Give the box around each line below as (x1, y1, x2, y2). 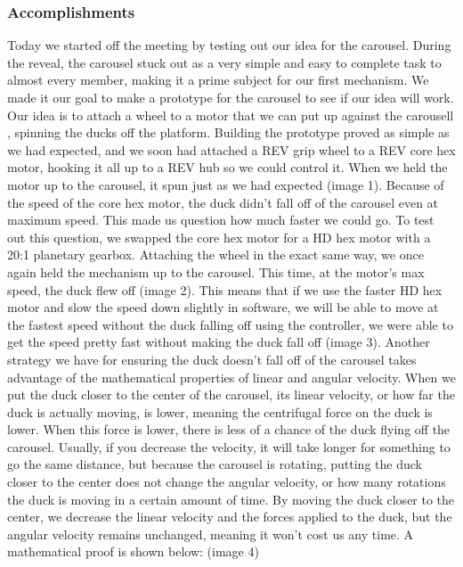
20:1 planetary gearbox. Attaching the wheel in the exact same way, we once (7, 245, 424, 264)
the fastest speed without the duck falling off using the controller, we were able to (7, 315, 453, 333)
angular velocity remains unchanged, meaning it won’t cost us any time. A (7, 524, 414, 543)
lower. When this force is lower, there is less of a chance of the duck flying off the (7, 420, 451, 439)
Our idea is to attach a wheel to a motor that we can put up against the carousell (7, 105, 454, 124)
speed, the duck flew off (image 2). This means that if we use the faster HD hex (7, 280, 443, 299)
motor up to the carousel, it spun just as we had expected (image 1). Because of (7, 175, 444, 193)
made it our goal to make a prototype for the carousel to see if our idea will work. (7, 88, 454, 106)
